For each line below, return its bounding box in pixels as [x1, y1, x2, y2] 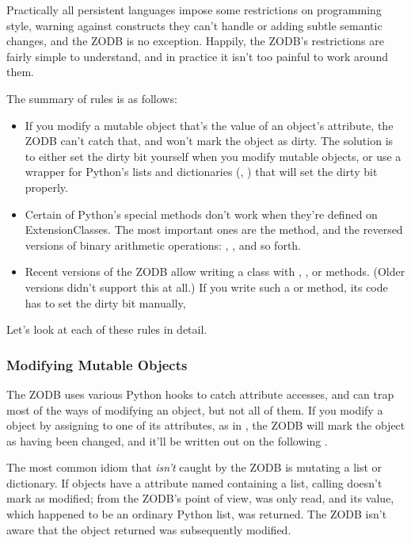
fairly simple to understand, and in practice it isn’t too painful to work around [6, 48, 388, 64]
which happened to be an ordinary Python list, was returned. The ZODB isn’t [6, 506, 387, 522]
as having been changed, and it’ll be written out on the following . [6, 432, 328, 449]
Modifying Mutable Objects [6, 354, 188, 374]
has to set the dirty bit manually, [25, 294, 186, 311]
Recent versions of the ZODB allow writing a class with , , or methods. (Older [25, 263, 405, 280]
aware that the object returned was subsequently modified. [6, 521, 291, 537]
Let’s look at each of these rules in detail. [6, 321, 207, 338]
